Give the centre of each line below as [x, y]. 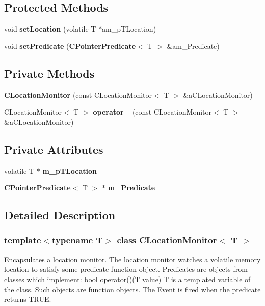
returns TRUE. [28, 299]
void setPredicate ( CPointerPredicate [70, 46]
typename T [77, 240]
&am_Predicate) [193, 46]
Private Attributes [54, 149]
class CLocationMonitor [167, 240]
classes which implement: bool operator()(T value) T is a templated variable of [127, 279]
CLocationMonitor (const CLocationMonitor [78, 94]
